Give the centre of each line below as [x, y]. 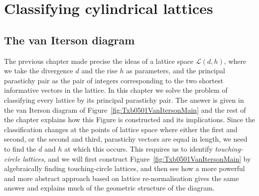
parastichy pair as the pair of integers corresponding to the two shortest [114, 80]
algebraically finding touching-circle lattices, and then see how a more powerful [125, 168]
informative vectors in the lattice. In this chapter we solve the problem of [116, 90]
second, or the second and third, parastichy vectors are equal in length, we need [126, 139]
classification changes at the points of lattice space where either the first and [121, 129]
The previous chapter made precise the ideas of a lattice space [99, 61]
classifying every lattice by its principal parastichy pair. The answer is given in [124, 99]
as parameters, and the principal [176, 71]
